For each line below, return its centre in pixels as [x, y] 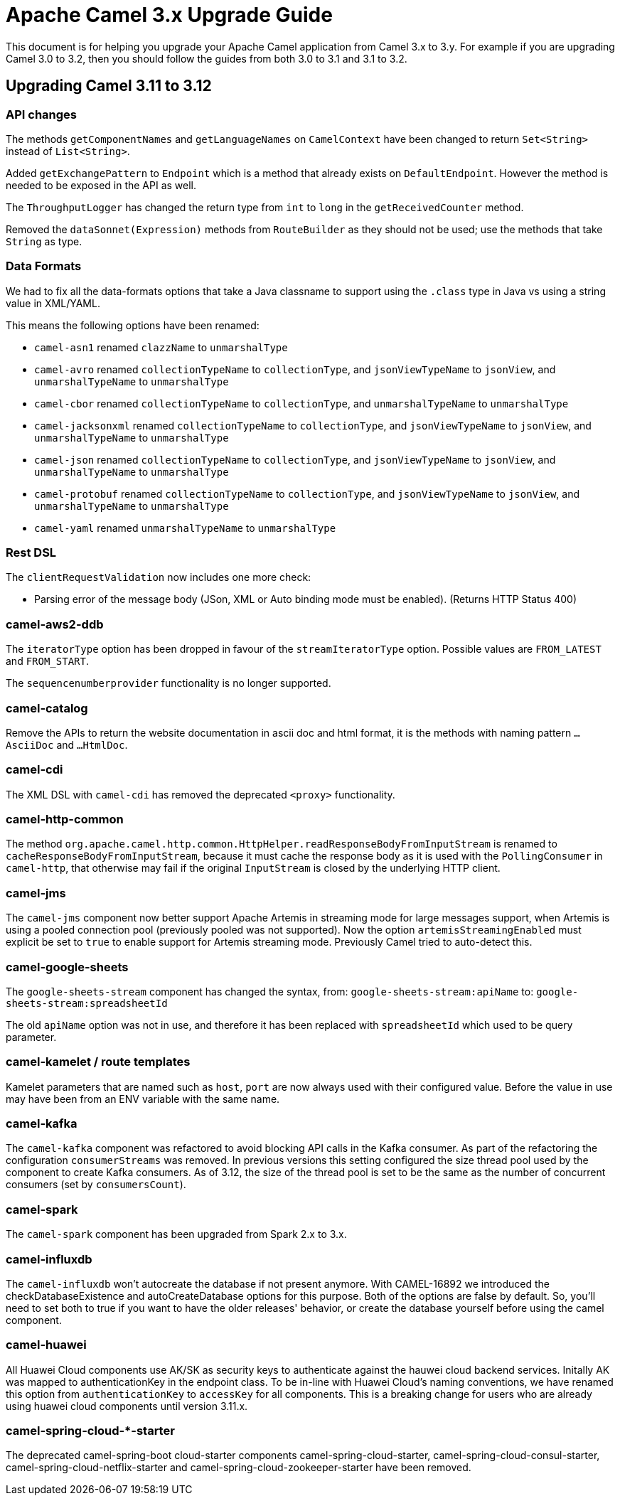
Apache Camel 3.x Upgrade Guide [169, 15]
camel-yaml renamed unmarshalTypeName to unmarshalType [185, 528]
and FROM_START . [47, 661]
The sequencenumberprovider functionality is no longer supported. [169, 683]
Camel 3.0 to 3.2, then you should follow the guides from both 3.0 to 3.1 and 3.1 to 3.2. [207, 58]
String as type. [44, 241]
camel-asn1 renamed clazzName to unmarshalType [161, 347]
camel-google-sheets [67, 967]
